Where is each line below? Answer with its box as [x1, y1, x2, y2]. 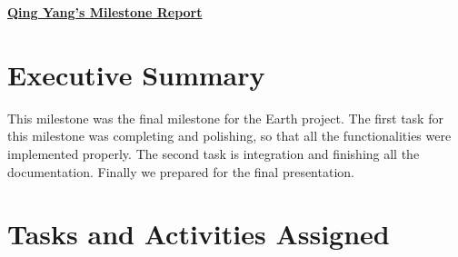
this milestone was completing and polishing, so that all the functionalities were [7, 126, 452, 145]
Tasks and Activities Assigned [7, 215, 390, 252]
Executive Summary [7, 55, 265, 93]
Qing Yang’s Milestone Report [7, 3, 203, 21]
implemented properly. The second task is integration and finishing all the [7, 143, 420, 163]
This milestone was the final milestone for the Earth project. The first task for [7, 108, 443, 127]
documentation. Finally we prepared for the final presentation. [7, 162, 354, 181]
